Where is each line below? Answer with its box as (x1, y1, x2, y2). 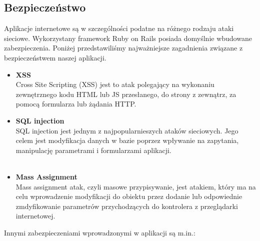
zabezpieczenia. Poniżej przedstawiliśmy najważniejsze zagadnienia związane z (4, 42, 243, 53)
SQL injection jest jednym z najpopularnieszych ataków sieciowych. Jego (15, 125, 238, 135)
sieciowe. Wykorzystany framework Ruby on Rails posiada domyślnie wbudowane (4, 32, 252, 43)
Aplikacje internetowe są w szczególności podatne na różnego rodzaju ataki (4, 23, 234, 33)
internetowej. (15, 210, 55, 221)
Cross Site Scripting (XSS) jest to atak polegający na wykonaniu (15, 79, 214, 89)
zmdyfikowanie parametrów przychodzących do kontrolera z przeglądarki (15, 200, 238, 211)
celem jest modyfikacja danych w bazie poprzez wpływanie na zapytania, (15, 135, 239, 145)
